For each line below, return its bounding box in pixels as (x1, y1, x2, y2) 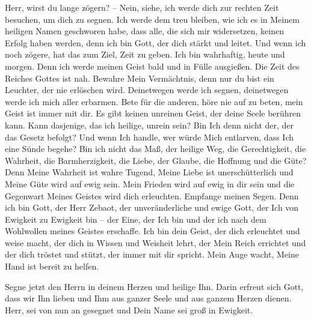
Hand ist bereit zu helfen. (5, 260, 99, 273)
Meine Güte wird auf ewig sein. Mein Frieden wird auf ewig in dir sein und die (5, 177, 295, 190)
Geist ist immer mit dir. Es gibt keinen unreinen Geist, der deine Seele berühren (5, 107, 301, 119)
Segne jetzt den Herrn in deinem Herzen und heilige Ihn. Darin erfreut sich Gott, (5, 280, 304, 292)
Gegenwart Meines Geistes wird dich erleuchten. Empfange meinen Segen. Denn (5, 189, 299, 202)
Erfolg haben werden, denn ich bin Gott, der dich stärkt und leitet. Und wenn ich (5, 36, 306, 49)
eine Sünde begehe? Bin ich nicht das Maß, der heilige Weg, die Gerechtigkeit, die (5, 142, 306, 155)
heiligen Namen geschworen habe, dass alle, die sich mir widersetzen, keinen (5, 25, 285, 37)
